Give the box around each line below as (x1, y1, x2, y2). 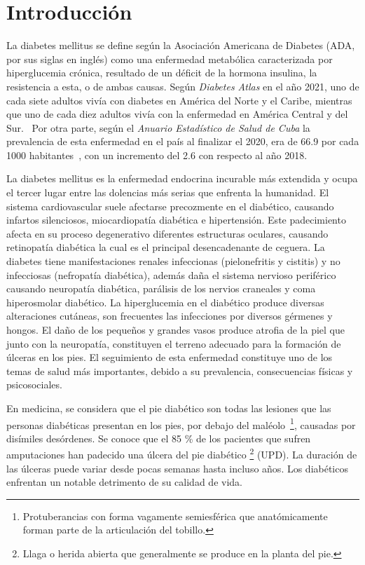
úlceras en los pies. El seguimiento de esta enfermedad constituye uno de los (6, 350, 333, 365)
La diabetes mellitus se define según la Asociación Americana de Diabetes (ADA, (6, 38, 355, 53)
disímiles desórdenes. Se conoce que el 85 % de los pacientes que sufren (6, 430, 311, 445)
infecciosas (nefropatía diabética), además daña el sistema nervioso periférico (6, 267, 336, 282)
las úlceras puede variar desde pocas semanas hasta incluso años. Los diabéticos (6, 461, 348, 475)
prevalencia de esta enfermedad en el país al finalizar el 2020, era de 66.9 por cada (6, 134, 359, 149)
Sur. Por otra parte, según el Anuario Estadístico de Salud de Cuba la (6, 120, 310, 135)
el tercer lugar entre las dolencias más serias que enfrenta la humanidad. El (6, 185, 329, 200)
